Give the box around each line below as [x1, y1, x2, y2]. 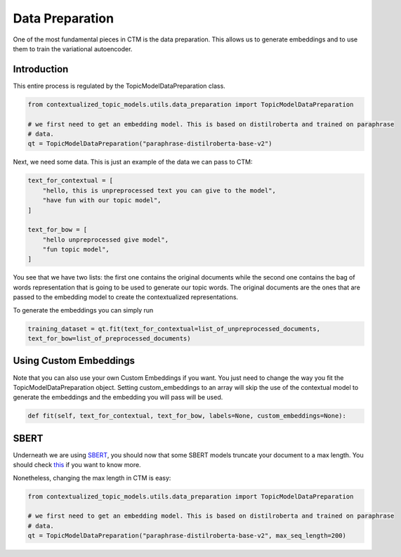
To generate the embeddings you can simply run [13, 306, 154, 314]
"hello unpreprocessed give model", [42, 235, 169, 244]
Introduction [13, 63, 69, 75]
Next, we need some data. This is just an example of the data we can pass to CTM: [13, 158, 253, 166]
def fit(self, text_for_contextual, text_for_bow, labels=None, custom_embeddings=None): [27, 412, 347, 420]
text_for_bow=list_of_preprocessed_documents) [27, 334, 191, 343]
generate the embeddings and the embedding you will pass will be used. [13, 393, 223, 402]
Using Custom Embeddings [13, 355, 135, 367]
